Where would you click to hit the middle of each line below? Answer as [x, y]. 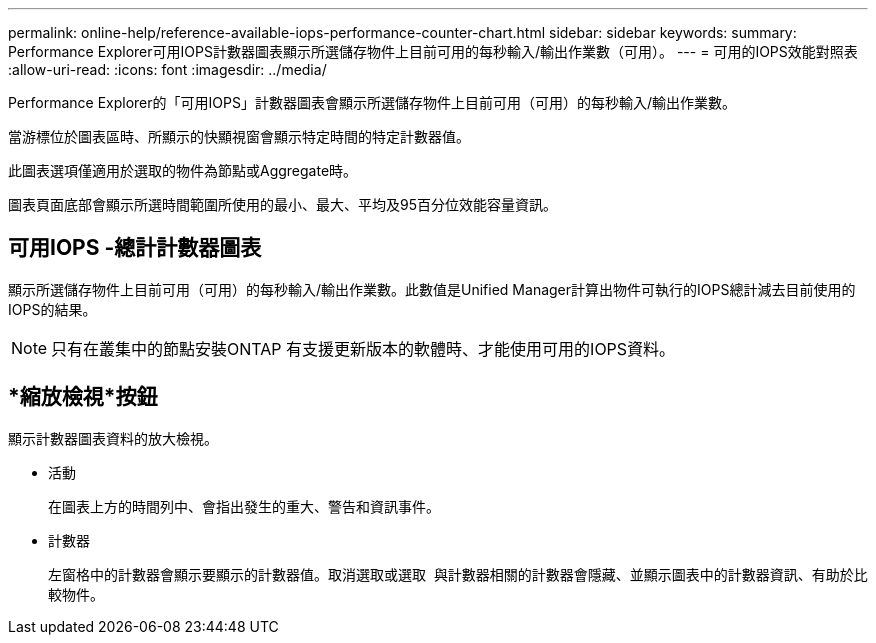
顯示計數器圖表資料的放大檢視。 [113, 438]
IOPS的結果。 [52, 309]
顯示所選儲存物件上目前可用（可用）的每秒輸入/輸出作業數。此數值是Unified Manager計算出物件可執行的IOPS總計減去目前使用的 [432, 289]
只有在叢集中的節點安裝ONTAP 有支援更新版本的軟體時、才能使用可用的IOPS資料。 [363, 348]
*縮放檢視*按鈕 [83, 397]
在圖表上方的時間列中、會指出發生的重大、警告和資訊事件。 [244, 506]
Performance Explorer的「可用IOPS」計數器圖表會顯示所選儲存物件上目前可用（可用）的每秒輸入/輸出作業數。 [372, 102]
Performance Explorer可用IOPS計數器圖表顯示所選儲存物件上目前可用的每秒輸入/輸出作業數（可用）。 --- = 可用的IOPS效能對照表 [433, 51]
